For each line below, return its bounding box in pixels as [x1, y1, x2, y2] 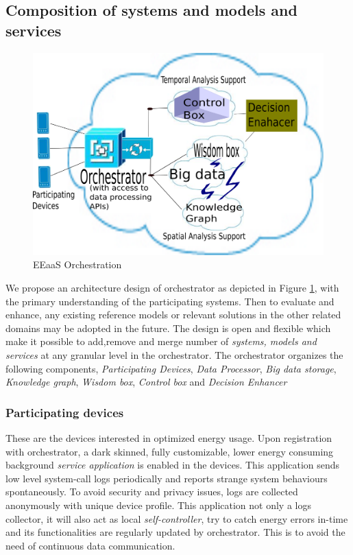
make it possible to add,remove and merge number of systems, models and [5, 334, 317, 349]
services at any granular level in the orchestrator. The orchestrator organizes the [5, 347, 343, 362]
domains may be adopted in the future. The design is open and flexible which [5, 320, 331, 335]
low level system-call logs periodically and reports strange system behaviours [5, 471, 328, 485]
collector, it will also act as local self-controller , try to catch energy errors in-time [5, 511, 348, 526]
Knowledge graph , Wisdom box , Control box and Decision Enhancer [5, 375, 287, 389]
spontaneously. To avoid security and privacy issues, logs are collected [5, 484, 298, 499]
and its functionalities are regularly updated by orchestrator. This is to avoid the [5, 525, 345, 539]
